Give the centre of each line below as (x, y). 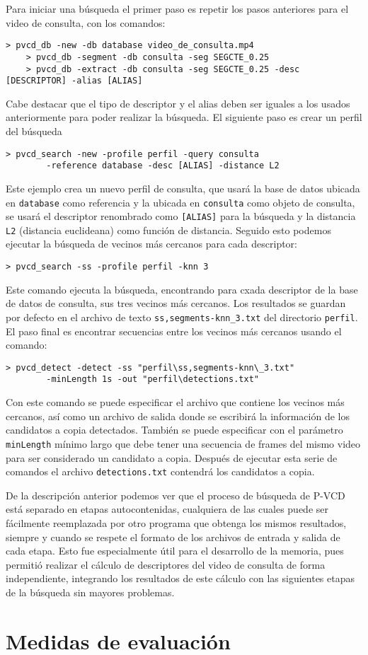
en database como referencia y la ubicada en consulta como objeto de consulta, (180, 202)
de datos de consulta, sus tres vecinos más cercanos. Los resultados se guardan (176, 303)
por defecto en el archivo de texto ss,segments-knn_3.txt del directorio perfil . (182, 317)
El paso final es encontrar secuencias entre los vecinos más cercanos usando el (174, 331)
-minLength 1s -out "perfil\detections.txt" (153, 379)
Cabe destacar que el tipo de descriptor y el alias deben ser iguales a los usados (178, 103)
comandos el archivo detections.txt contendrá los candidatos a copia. (160, 471)
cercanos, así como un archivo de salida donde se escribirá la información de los (178, 416)
